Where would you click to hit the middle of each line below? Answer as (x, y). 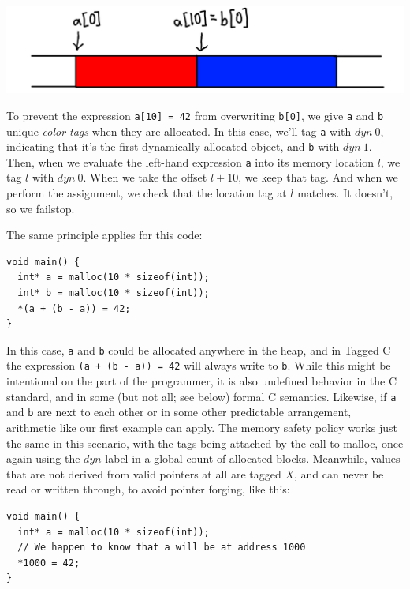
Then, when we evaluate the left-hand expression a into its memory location (190, 161)
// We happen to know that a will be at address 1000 (162, 548)
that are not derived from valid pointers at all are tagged (144, 473)
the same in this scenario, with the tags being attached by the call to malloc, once (205, 443)
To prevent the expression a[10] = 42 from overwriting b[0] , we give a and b (195, 115)
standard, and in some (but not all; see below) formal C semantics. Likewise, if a (201, 396)
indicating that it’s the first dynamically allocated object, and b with (173, 146)
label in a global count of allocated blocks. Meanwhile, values (253, 458)
